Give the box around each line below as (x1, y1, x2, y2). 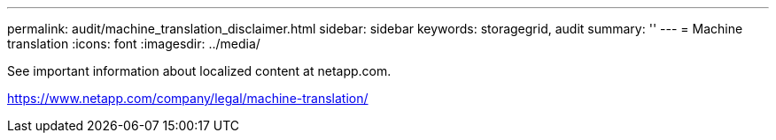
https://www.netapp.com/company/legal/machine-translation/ (7, 91, 369, 106)
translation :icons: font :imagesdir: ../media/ (7, 36, 260, 51)
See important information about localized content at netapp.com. (7, 63, 392, 78)
